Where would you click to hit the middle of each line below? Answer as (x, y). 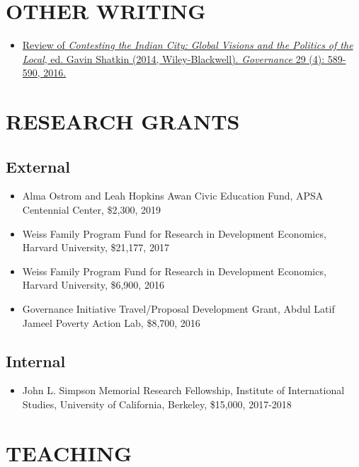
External (38, 166)
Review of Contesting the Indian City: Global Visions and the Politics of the (188, 45)
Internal (36, 361)
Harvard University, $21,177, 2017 (96, 247)
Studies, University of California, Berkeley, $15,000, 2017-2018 (157, 404)
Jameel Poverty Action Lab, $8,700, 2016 (111, 322)
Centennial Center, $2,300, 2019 (92, 210)
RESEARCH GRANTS (123, 121)
